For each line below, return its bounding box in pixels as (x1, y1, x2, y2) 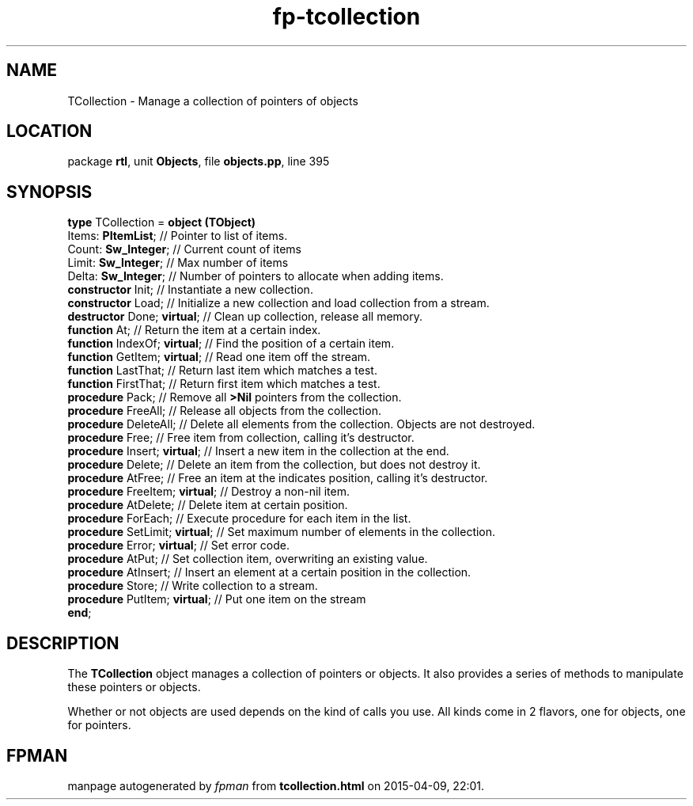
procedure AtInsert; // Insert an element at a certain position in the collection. (67, 565, 471, 580)
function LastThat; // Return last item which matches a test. (67, 363, 377, 378)
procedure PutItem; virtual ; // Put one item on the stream (67, 592, 366, 606)
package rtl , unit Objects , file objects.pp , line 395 (67, 154, 330, 169)
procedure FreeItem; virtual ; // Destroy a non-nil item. (67, 485, 350, 499)
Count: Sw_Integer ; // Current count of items (67, 242, 301, 257)
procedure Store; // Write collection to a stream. (67, 579, 318, 593)
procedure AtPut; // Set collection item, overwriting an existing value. (67, 552, 428, 566)
